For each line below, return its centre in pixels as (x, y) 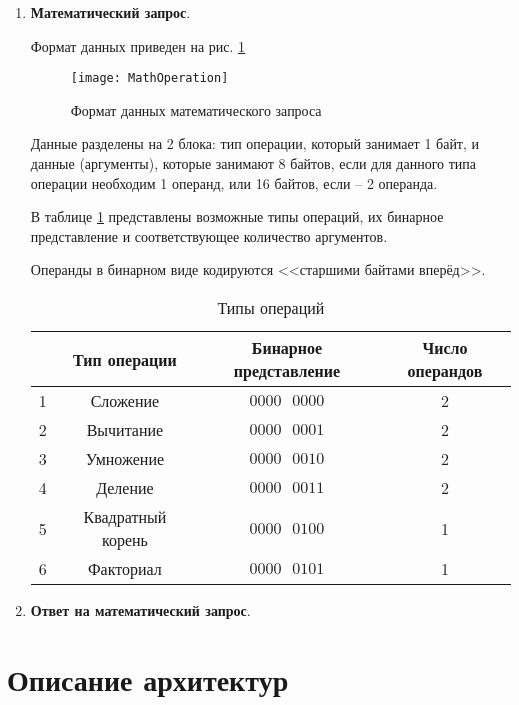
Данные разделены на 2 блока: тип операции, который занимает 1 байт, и (255, 143)
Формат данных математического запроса (196, 109)
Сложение (125, 400)
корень (124, 539)
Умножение (125, 458)
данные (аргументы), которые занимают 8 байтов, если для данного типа (253, 163)
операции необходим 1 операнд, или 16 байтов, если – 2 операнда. (234, 182)
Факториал (124, 568)
